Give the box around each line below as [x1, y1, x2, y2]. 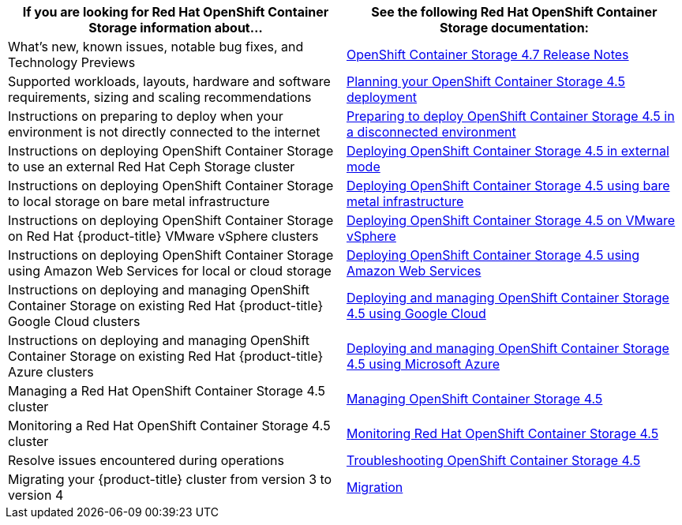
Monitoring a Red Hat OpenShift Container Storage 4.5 [8, 418, 331, 433]
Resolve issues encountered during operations [8, 452, 285, 468]
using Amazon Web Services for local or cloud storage [8, 263, 332, 279]
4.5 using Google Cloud [347, 306, 486, 321]
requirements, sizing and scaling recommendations [8, 89, 312, 105]
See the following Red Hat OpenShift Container [371, 4, 658, 20]
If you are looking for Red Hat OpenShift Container [22, 4, 329, 20]
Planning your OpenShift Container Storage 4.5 [347, 73, 625, 89]
